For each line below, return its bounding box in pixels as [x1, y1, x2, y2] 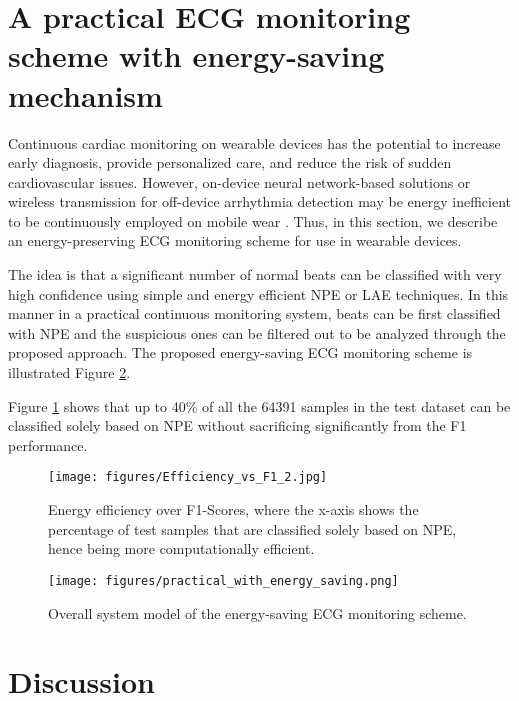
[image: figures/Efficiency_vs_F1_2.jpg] [48, 470, 328, 485]
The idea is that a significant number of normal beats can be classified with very [8, 264, 502, 285]
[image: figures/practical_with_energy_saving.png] [48, 573, 399, 588]
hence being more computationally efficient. [48, 538, 315, 559]
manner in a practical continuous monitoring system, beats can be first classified [8, 303, 501, 324]
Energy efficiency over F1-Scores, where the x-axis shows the [48, 499, 419, 520]
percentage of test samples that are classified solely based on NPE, [48, 518, 457, 539]
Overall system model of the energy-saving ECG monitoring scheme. [48, 602, 467, 623]
